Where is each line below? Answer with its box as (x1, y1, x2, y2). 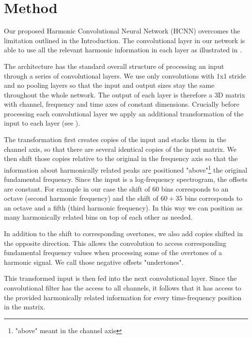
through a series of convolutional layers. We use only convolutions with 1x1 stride (4, 70, 246, 80)
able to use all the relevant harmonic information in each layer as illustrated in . (4, 45, 242, 55)
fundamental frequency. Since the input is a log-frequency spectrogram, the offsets (4, 174, 248, 184)
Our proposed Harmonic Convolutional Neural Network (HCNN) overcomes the (4, 26, 240, 36)
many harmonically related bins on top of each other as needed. (4, 212, 193, 222)
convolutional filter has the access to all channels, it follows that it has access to (4, 283, 241, 293)
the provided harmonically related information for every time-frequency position (4, 292, 242, 302)
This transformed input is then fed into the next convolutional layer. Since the (4, 273, 237, 283)
